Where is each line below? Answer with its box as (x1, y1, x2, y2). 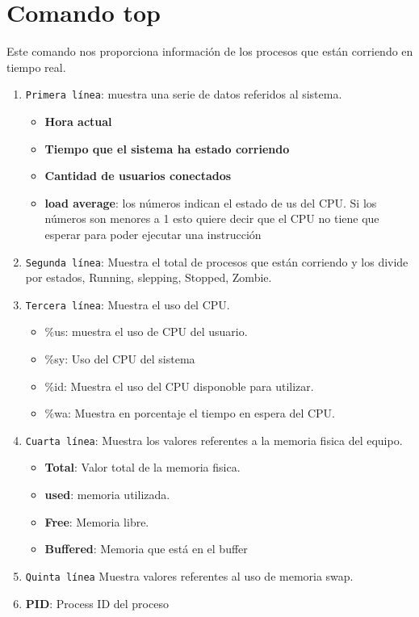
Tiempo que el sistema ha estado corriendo (44, 140, 290, 157)
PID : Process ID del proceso (25, 594, 169, 611)
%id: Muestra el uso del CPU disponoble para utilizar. (44, 377, 314, 394)
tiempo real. (6, 58, 66, 75)
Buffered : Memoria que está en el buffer (44, 540, 248, 557)
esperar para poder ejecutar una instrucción (44, 225, 262, 242)
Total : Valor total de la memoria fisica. (44, 459, 241, 476)
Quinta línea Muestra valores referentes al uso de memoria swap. (25, 567, 354, 584)
